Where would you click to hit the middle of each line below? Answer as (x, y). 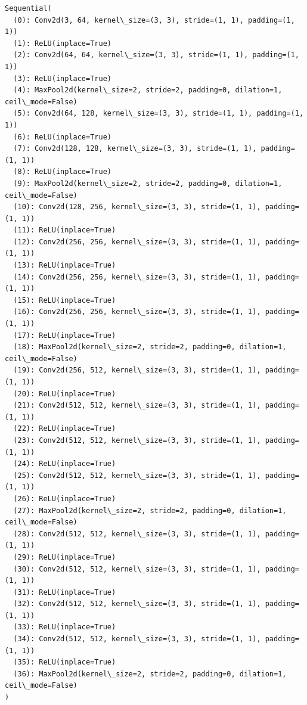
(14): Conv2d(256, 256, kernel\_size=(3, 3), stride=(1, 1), (137, 277)
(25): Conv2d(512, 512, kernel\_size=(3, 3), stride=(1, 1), (137, 475)
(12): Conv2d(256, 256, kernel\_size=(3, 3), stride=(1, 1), (137, 242)
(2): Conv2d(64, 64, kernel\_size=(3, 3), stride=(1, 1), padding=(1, (156, 55)
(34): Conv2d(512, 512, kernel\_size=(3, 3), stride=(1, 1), (137, 639)
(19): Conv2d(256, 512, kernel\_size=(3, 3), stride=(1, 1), (137, 370)
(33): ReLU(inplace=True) (65, 627)
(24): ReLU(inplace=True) (65, 464)
